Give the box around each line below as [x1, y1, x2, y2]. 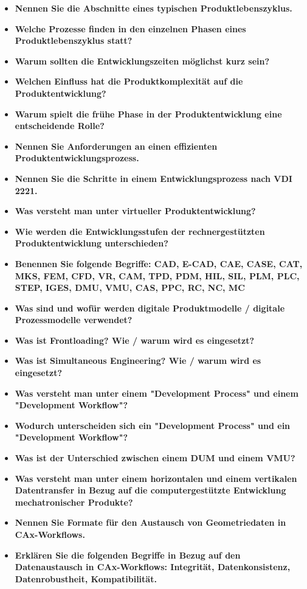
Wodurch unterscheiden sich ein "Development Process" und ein [15, 419, 291, 431]
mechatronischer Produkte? [15, 495, 133, 508]
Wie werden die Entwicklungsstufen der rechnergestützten [15, 225, 265, 237]
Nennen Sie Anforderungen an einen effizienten [15, 139, 218, 152]
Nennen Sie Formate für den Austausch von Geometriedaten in [15, 516, 286, 529]
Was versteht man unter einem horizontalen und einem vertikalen [15, 472, 297, 484]
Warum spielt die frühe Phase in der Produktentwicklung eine [15, 107, 282, 120]
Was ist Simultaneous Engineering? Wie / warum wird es [15, 354, 261, 367]
